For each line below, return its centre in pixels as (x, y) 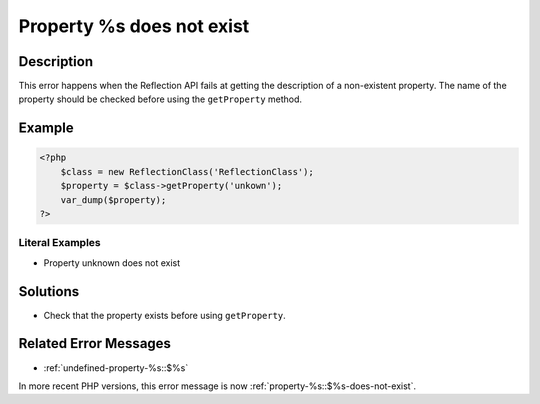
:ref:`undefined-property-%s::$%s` (116, 367)
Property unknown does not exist (112, 262)
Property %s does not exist (134, 26)
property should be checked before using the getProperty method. (160, 99)
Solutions (49, 291)
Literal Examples (59, 243)
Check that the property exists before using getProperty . (165, 315)
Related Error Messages (95, 343)
